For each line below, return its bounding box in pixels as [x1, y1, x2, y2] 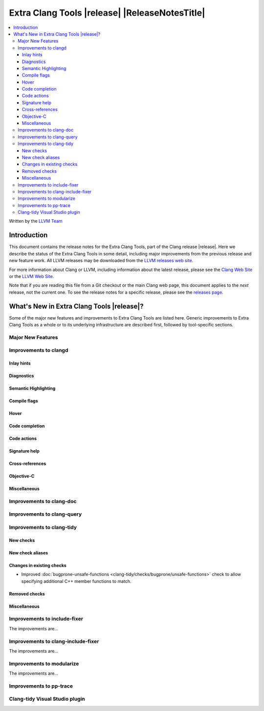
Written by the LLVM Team [9, 218, 63, 224]
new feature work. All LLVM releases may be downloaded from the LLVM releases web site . [9, 257, 194, 264]
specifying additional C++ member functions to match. [21, 578, 132, 584]
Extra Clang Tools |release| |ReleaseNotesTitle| [9, 7, 205, 18]
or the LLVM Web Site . [9, 273, 54, 279]
